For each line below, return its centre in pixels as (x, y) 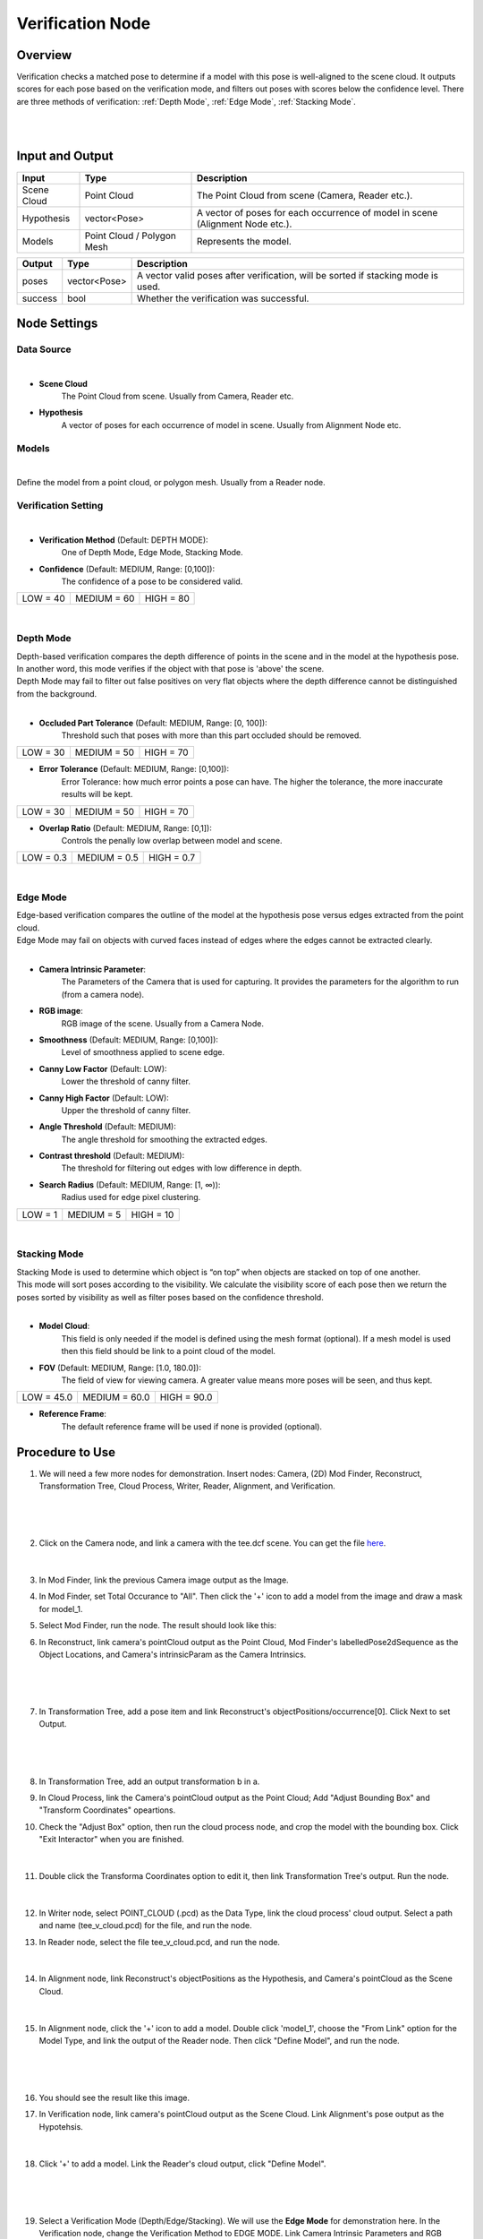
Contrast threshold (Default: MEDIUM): (112, 1156)
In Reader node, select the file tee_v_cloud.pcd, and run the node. (160, 1942)
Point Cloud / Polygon (130, 236)
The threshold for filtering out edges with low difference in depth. (182, 1168)
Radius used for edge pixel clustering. (131, 1197)
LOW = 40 (44, 598)
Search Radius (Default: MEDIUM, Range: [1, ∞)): (130, 1184)
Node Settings (57, 323)
